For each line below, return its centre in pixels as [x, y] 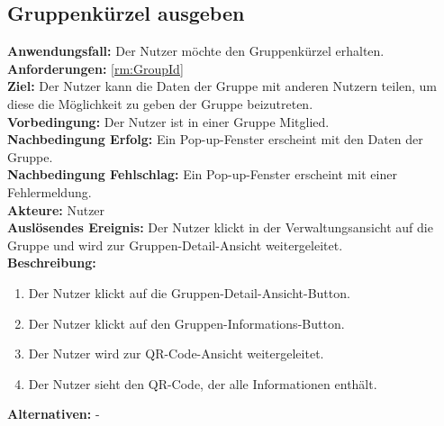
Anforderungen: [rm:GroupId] [95, 68]
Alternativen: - [54, 414]
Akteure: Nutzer [56, 209]
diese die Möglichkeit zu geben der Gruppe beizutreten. [160, 103]
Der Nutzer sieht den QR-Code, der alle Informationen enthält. [203, 383]
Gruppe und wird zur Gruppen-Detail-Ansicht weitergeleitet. [175, 245]
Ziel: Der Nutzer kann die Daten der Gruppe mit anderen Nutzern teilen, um [222, 86]
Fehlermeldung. [50, 191]
